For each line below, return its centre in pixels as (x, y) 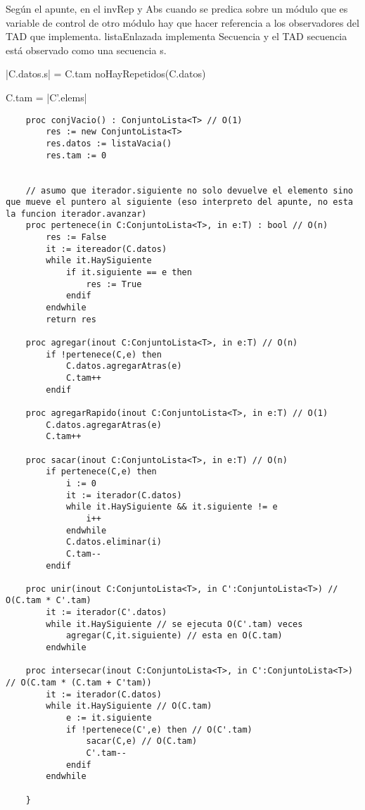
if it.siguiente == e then (129, 273)
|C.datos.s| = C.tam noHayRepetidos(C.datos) (106, 74)
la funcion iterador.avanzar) (76, 214)
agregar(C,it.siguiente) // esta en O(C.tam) (174, 636)
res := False (76, 238)
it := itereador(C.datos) (107, 249)
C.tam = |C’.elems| (46, 97)
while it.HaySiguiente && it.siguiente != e (172, 507)
